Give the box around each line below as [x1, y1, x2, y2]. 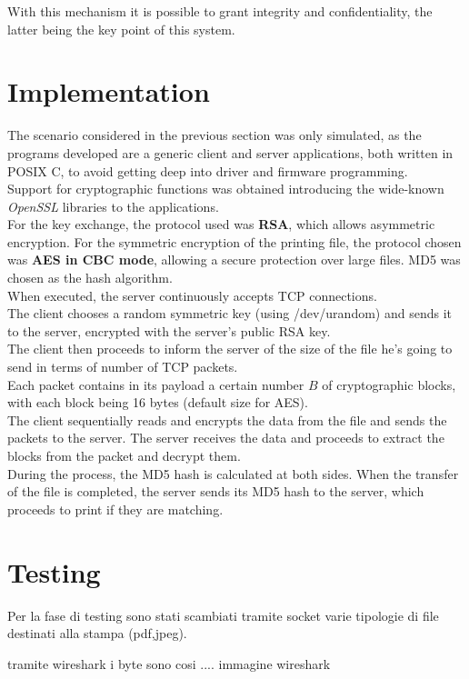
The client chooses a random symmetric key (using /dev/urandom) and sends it [7, 304, 452, 323]
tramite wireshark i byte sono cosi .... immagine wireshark [7, 654, 331, 673]
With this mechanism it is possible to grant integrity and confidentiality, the [7, 2, 433, 20]
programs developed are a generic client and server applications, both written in [7, 143, 454, 162]
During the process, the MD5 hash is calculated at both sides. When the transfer [7, 464, 459, 483]
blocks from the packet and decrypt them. [7, 446, 241, 464]
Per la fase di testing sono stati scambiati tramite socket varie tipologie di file [7, 605, 439, 624]
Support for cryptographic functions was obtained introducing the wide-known [7, 179, 444, 198]
